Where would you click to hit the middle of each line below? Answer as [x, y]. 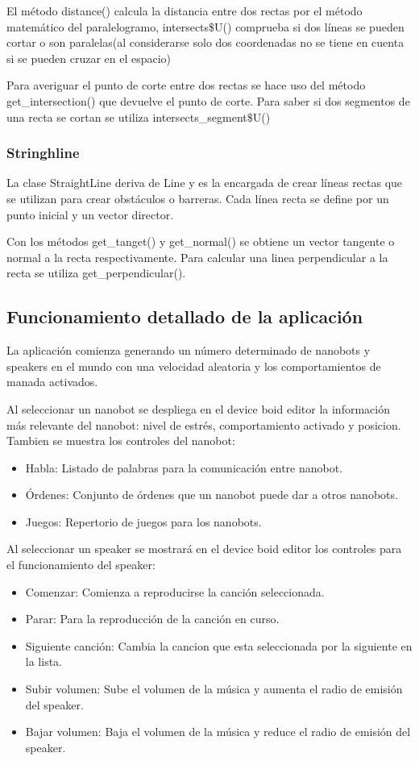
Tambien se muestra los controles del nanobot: [121, 441]
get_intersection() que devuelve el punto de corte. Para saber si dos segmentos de [208, 100]
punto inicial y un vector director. [90, 214]
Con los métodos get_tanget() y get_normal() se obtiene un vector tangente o [201, 241]
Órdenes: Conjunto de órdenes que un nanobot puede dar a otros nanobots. [212, 495]
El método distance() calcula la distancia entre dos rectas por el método [185, 10]
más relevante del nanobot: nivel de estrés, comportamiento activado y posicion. [204, 424]
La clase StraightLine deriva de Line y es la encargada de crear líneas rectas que [205, 183]
